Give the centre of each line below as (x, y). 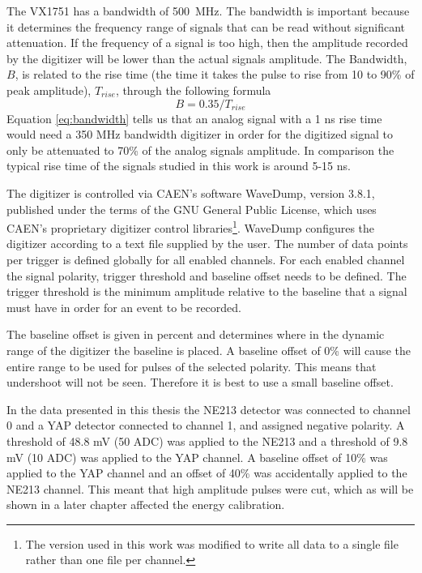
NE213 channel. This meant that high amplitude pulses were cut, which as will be (210, 488)
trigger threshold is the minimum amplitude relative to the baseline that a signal (207, 291)
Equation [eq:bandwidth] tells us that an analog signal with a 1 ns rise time (194, 118)
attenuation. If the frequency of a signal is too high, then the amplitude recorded (207, 43)
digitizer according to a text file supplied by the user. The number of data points (207, 244)
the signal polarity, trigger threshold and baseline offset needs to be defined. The (207, 275)
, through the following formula (193, 90)
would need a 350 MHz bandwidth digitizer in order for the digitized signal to (200, 134)
